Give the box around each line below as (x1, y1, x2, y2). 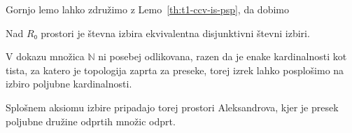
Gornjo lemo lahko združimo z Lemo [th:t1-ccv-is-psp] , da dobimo (6, 2, 289, 16)
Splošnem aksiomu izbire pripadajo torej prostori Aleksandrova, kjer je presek (6, 99, 339, 114)
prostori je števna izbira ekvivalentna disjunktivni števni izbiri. (41, 25, 310, 40)
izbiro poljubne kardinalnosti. (6, 76, 132, 91)
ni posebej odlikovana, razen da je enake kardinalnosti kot (98, 49, 347, 64)
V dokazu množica (6, 49, 85, 64)
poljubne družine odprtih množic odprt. (6, 113, 176, 128)
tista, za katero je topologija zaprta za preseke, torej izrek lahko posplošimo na (6, 62, 344, 77)
